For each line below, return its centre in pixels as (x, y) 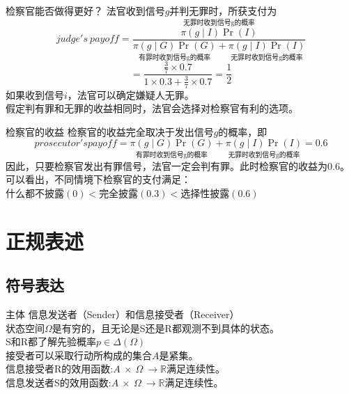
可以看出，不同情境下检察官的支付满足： (98, 179)
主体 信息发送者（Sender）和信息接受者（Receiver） (123, 314)
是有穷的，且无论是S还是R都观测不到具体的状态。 (165, 328)
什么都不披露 (35, 192)
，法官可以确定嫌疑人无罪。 (131, 94)
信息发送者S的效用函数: (59, 382)
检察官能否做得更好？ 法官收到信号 (85, 10)
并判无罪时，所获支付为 (223, 10)
